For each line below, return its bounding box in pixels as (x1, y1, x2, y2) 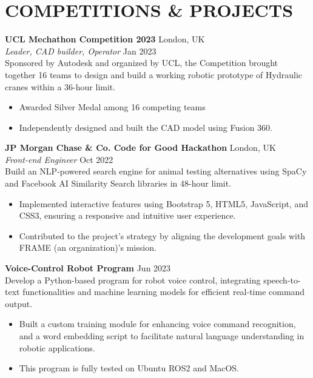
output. (5, 297, 33, 310)
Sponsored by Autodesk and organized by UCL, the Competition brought (5, 56, 278, 69)
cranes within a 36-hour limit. (5, 80, 116, 93)
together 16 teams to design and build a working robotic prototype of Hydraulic (5, 68, 302, 81)
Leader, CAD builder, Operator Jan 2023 (5, 44, 156, 57)
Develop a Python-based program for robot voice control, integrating (5, 273, 261, 286)
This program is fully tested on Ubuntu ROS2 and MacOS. (19, 362, 240, 374)
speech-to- (263, 273, 301, 286)
